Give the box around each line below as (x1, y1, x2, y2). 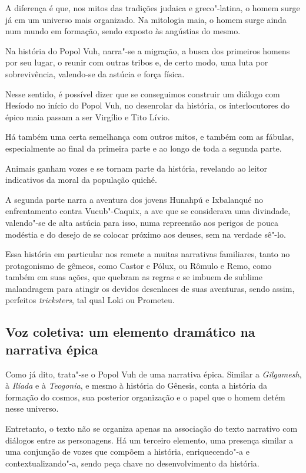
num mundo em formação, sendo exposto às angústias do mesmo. (5, 25, 241, 37)
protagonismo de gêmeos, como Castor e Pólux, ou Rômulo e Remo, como (5, 259, 272, 271)
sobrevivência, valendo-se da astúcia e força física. (5, 67, 185, 80)
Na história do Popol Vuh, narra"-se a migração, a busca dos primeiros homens (5, 44, 290, 57)
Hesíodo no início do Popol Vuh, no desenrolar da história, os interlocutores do (5, 99, 290, 111)
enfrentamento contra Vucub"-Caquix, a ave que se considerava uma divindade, (5, 205, 291, 217)
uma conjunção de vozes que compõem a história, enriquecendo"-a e (5, 445, 250, 458)
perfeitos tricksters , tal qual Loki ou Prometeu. (5, 294, 175, 306)
